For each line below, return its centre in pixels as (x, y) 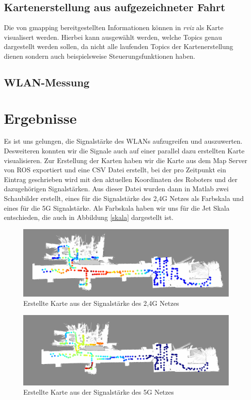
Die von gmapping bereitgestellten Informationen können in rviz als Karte (114, 27)
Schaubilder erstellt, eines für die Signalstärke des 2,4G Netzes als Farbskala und (124, 198)
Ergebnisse (40, 118)
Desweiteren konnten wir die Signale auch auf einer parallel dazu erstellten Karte (124, 151)
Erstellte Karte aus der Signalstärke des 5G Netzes (99, 392)
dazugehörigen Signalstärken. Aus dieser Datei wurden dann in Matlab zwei (116, 189)
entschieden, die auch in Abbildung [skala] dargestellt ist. (89, 217)
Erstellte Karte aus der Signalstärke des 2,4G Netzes (101, 303)
